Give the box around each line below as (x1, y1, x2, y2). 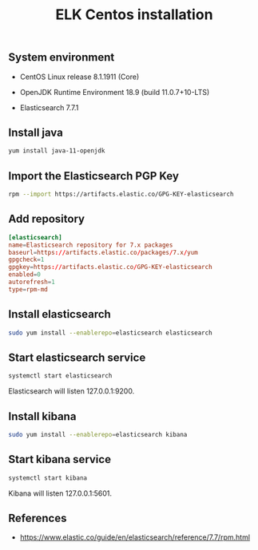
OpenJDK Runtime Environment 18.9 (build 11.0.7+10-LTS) (19, 87, 210, 97)
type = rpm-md (8, 285, 48, 293)
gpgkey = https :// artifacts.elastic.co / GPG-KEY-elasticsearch (8, 263, 213, 271)
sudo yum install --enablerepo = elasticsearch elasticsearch (8, 329, 213, 337)
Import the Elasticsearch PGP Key (8, 169, 180, 183)
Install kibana (8, 410, 77, 423)
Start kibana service (8, 453, 112, 466)
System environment (8, 50, 115, 65)
